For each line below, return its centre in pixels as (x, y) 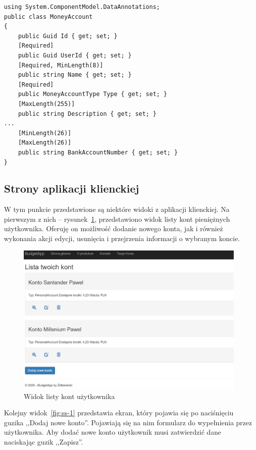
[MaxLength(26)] (45, 143)
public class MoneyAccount (48, 17)
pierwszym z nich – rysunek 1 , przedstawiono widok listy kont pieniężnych (117, 219)
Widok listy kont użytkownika (69, 396)
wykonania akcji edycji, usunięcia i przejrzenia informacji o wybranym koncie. (122, 238)
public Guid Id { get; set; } (68, 36)
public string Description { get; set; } (87, 114)
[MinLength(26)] (45, 133)
